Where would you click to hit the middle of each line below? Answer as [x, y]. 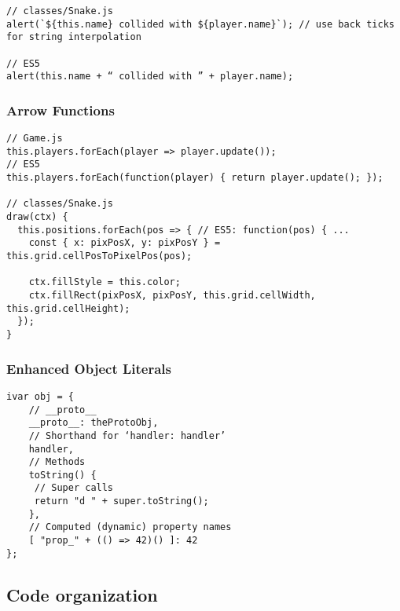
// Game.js [35, 139]
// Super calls [74, 488]
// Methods [57, 462]
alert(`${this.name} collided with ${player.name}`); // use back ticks [200, 24]
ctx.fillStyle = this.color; [105, 282]
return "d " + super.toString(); [121, 501]
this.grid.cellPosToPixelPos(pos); [99, 256]
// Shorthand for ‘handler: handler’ [127, 435]
